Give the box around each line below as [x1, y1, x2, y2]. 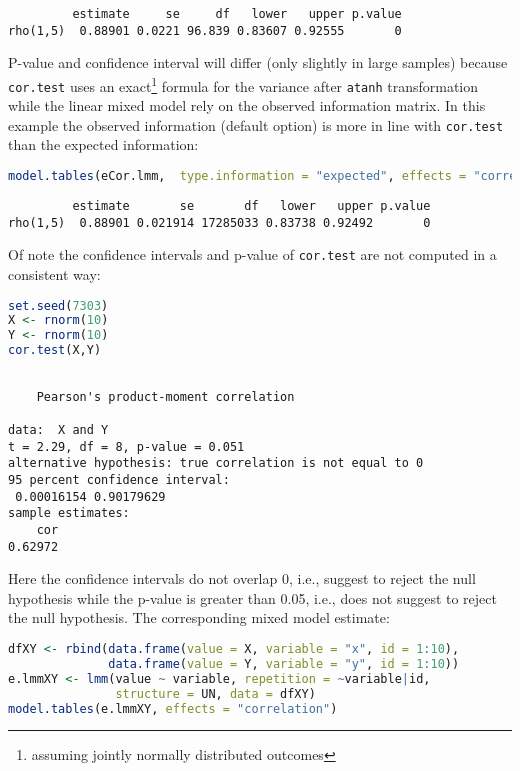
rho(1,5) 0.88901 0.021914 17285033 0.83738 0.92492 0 [8, 215, 431, 230]
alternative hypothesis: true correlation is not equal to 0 [8, 456, 424, 471]
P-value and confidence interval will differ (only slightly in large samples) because [8, 52, 508, 73]
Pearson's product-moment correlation [36, 389, 295, 404]
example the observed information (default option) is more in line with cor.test [8, 114, 504, 135]
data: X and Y [8, 422, 109, 437]
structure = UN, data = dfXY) [115, 686, 316, 701]
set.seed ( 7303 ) [8, 298, 109, 313]
